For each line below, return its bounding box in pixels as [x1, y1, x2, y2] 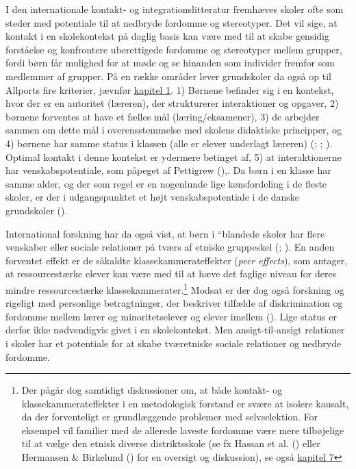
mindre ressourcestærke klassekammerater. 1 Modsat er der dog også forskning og [5, 280, 344, 296]
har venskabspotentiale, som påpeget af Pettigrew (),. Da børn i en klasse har [5, 163, 331, 177]
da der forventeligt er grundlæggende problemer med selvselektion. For [21, 409, 318, 424]
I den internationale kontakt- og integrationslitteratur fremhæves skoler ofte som [5, 2, 344, 16]
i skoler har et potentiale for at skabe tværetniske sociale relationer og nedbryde [5, 335, 342, 350]
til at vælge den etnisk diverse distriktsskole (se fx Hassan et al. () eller [21, 436, 320, 451]
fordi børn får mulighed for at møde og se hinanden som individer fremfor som [5, 55, 335, 70]
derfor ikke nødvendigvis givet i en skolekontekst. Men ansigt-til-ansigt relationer [5, 322, 345, 337]
